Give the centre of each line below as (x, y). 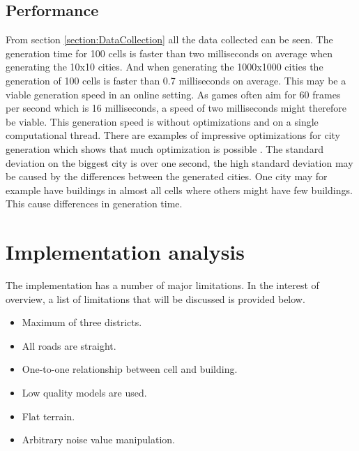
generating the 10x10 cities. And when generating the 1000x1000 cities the (165, 67)
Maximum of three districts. (82, 322)
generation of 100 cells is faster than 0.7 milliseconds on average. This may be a (176, 80)
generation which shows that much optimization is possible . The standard (165, 148)
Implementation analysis (125, 252)
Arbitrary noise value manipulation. (98, 439)
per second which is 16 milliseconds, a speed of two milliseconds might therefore (176, 108)
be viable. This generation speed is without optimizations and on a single (162, 121)
